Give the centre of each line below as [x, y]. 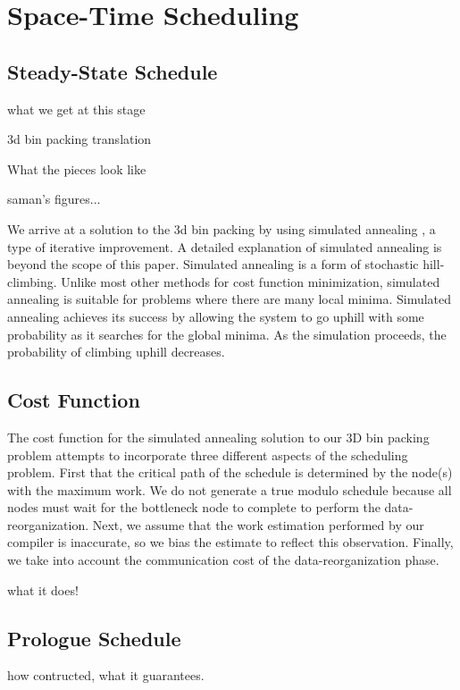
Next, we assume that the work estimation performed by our [258, 524]
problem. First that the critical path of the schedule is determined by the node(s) [230, 472]
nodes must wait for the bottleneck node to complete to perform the [194, 507]
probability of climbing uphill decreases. [116, 352]
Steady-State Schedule [113, 71]
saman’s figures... [54, 199]
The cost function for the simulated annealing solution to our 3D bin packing [218, 437]
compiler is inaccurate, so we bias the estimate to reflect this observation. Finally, [230, 542]
